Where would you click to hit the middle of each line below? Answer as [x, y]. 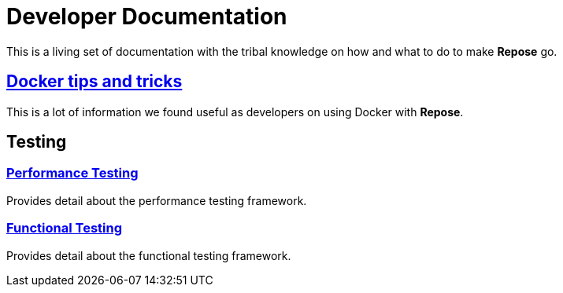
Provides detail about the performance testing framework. [157, 200]
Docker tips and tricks [94, 82]
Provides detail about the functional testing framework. [149, 255]
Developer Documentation [147, 16]
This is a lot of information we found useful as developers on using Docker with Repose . [235, 112]
